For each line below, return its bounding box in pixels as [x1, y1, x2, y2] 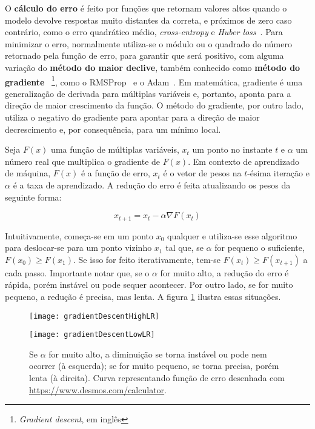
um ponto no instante [192, 143, 273, 156]
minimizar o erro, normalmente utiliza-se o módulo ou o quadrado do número [5, 37, 292, 50]
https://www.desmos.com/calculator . [29, 383, 167, 396]
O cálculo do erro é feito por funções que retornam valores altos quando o [5, 2, 287, 14]
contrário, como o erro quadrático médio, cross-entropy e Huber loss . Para [5, 25, 283, 38]
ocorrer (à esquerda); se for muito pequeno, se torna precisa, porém [29, 359, 279, 372]
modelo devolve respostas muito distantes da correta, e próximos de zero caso [5, 13, 292, 26]
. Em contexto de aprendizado [188, 155, 299, 167]
